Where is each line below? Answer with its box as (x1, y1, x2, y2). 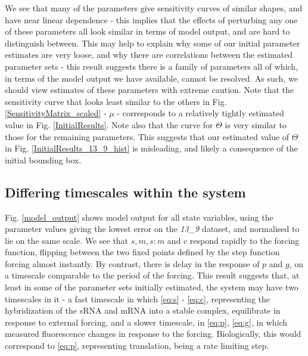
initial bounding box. (5, 153, 82, 166)
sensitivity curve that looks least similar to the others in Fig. (5, 95, 227, 107)
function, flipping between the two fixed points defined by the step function (5, 246, 280, 258)
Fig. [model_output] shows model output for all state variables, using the (5, 210, 273, 223)
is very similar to (225, 118, 287, 131)
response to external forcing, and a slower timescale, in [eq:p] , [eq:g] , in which (5, 315, 288, 328)
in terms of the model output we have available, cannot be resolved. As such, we (5, 72, 298, 84)
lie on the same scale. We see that (5, 234, 129, 246)
